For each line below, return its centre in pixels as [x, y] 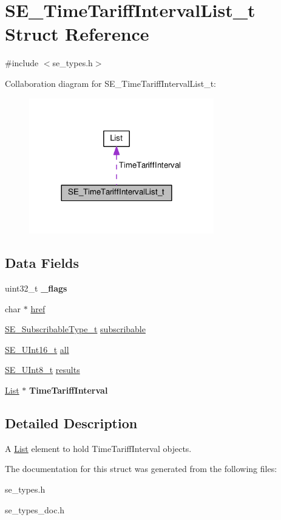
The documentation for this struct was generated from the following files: [141, 469]
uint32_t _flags [36, 288]
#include [22, 63]
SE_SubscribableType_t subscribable [75, 329]
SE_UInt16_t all [37, 349]
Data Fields [42, 263]
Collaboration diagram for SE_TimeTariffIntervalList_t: [110, 83]
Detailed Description [71, 422]
